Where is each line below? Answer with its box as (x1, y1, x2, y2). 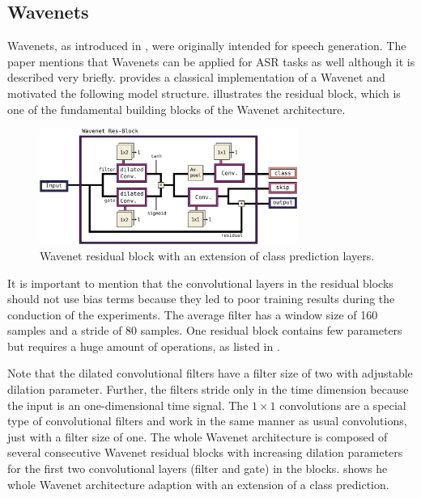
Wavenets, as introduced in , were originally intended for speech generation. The (7, 37, 406, 54)
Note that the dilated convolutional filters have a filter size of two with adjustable (7, 365, 413, 382)
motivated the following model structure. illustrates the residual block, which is (7, 84, 401, 101)
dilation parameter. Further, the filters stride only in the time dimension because (7, 381, 409, 398)
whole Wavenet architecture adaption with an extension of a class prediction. (7, 475, 389, 492)
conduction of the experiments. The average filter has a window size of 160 (7, 306, 378, 323)
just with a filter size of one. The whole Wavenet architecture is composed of (7, 428, 388, 445)
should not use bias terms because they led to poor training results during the (7, 290, 395, 307)
